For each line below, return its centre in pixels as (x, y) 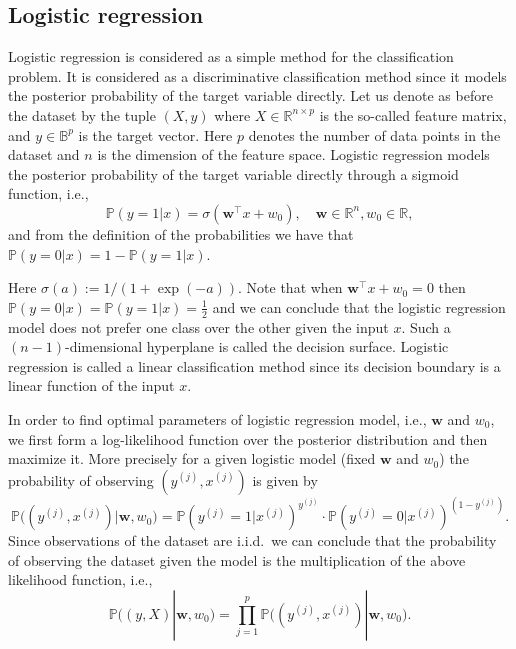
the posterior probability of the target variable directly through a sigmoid (233, 173)
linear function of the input (91, 385)
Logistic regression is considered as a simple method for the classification (231, 56)
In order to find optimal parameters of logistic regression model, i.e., (217, 418)
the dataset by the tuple (82, 114)
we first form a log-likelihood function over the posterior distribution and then (248, 438)
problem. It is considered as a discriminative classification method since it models (257, 75)
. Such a (426, 326)
